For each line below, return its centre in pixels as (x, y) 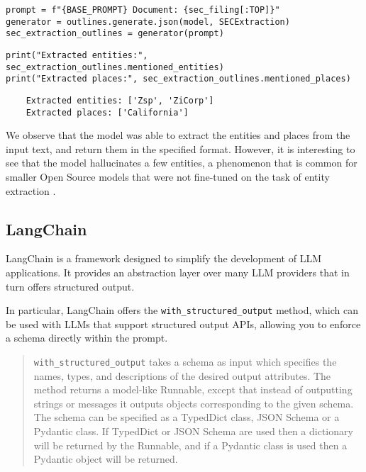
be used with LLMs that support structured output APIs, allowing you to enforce (183, 324)
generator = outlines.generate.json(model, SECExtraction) (148, 22)
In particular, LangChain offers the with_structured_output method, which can (182, 310)
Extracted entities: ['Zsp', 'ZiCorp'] (120, 100)
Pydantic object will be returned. (106, 459)
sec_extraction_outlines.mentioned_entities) (115, 67)
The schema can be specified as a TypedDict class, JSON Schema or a (187, 417)
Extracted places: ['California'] (107, 112)
